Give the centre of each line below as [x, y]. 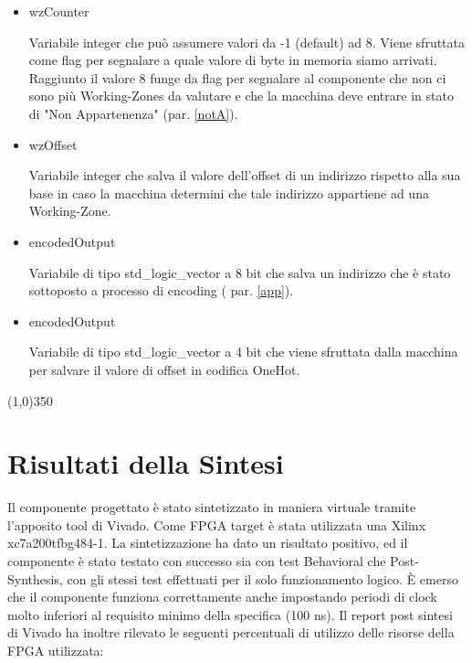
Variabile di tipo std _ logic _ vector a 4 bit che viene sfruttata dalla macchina [243, 352]
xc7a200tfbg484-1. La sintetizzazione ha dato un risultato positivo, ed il [208, 543]
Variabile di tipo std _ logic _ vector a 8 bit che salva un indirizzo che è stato [240, 272]
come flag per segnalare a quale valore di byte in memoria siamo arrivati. [233, 60]
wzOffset [53, 144]
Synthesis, [35, 578]
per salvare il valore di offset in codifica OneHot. [164, 369]
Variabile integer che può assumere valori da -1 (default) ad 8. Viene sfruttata [246, 42]
